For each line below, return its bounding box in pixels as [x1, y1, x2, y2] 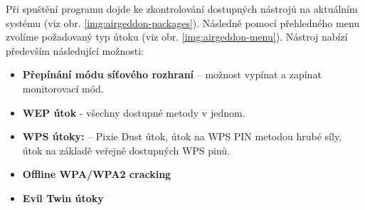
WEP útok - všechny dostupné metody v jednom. [22, 105, 245, 120]
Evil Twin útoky [22, 190, 104, 205]
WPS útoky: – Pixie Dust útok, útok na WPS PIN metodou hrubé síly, [22, 129, 342, 144]
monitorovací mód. [22, 80, 104, 95]
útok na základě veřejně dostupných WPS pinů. [22, 142, 231, 157]
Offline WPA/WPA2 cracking [22, 167, 171, 182]
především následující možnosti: [6, 43, 144, 58]
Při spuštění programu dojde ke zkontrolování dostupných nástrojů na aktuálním [6, 1, 358, 16]
